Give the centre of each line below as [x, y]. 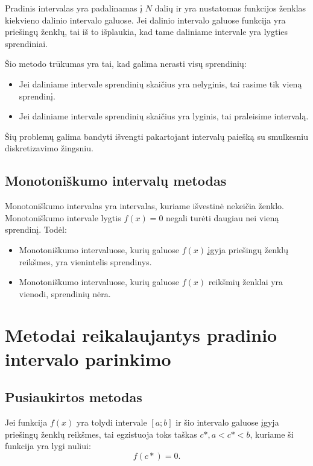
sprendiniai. [26, 43]
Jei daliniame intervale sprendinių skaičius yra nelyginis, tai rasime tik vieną [160, 83]
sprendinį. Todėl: [36, 229]
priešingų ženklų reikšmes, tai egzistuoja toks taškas [101, 434]
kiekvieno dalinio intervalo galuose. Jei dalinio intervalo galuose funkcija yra [145, 20]
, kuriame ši [272, 434]
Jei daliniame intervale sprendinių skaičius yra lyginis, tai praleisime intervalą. [164, 116]
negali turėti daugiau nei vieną [223, 217]
